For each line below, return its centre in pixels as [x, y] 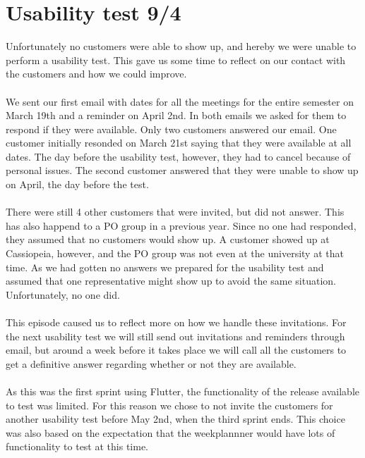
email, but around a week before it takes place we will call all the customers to [176, 350]
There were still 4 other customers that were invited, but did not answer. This [175, 212]
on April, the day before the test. [77, 184]
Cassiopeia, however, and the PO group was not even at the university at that [175, 253]
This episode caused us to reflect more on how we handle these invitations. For [176, 322]
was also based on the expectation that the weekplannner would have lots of [170, 432]
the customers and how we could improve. [96, 74]
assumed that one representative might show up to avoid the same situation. [171, 281]
